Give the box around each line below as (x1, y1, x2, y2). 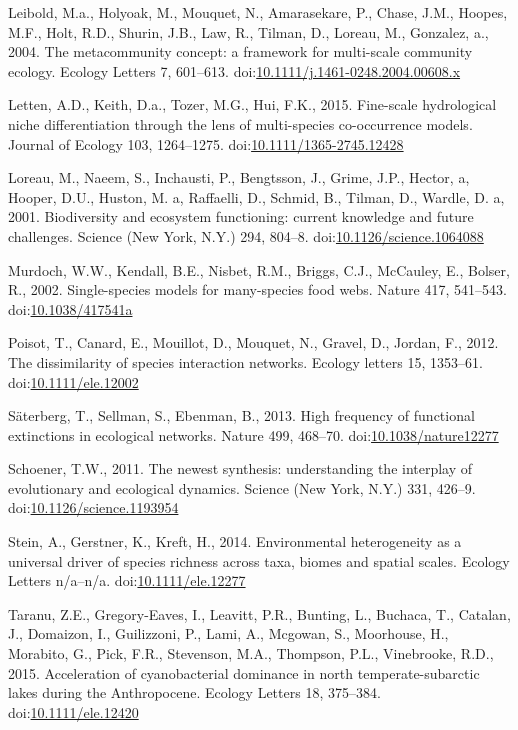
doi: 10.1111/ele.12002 (8, 371, 139, 392)
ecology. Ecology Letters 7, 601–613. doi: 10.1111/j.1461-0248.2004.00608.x (8, 60, 461, 81)
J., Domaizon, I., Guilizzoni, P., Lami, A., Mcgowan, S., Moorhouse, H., (8, 623, 449, 644)
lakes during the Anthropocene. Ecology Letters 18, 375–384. (8, 682, 381, 703)
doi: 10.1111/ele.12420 (8, 701, 139, 722)
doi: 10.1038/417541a (8, 298, 133, 319)
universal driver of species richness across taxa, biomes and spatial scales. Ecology (8, 550, 510, 571)
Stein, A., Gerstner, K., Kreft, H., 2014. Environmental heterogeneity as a (8, 531, 462, 552)
